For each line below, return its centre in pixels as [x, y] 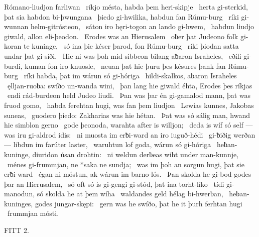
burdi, [13, 66]
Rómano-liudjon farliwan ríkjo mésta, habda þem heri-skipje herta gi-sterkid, [126, 7]
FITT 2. [17, 230]
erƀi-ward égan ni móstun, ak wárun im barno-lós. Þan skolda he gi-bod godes [128, 174]
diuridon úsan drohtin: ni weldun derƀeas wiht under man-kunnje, [136, 154]
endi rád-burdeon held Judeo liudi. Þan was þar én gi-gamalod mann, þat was [129, 95]
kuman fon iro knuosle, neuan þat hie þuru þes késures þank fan [125, 66]
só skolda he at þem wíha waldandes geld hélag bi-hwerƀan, [130, 194]
